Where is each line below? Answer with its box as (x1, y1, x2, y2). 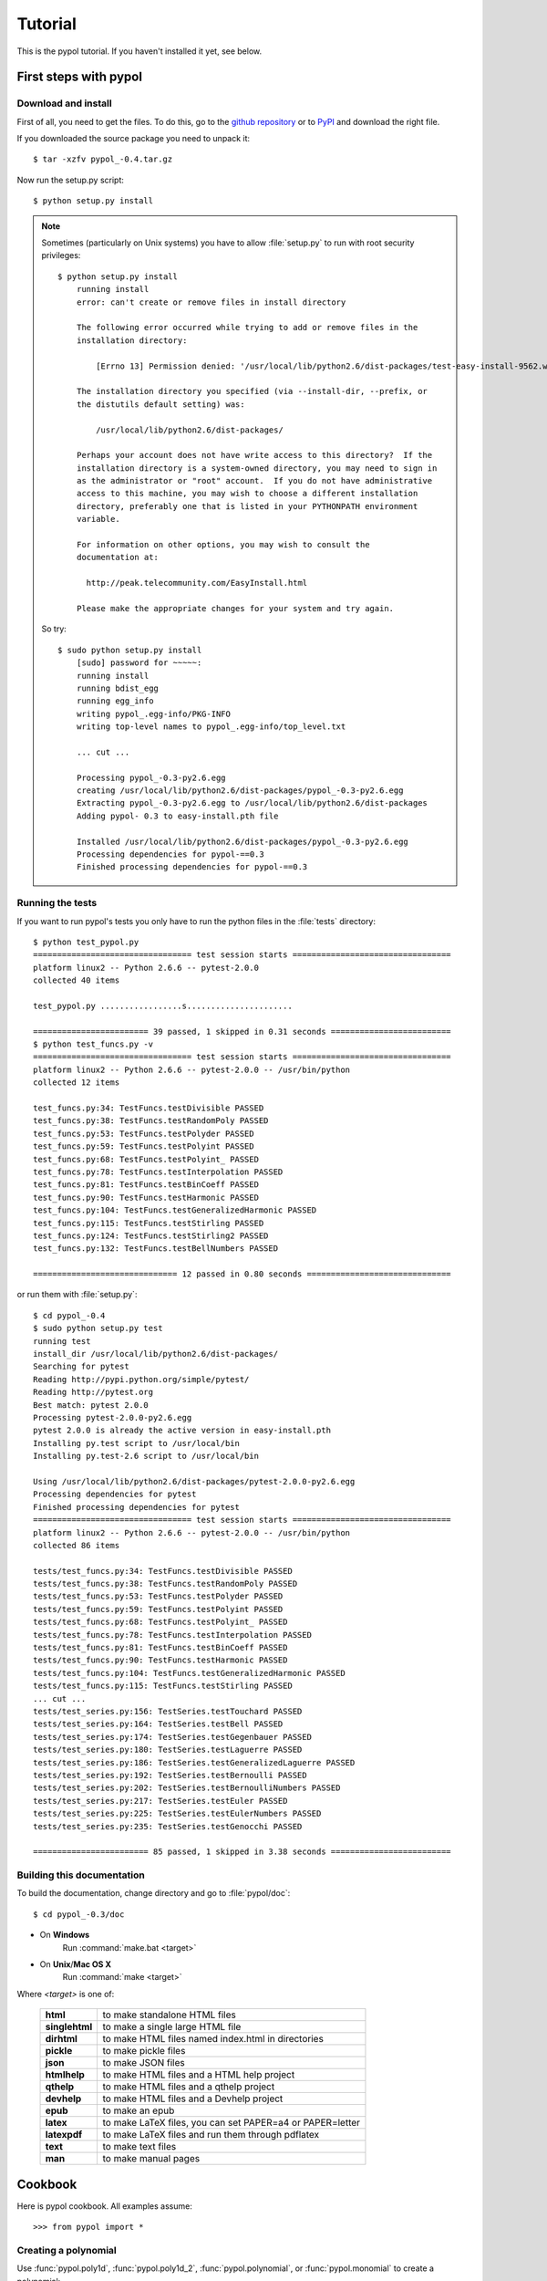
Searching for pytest (33, 1361, 129, 1372)
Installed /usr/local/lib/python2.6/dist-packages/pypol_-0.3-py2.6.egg (76, 836, 409, 847)
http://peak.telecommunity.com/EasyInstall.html (86, 578, 308, 588)
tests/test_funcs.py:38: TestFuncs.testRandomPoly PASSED (33, 1578, 298, 1589)
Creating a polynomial (16, 2244, 118, 2256)
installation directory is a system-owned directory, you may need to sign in (76, 463, 438, 474)
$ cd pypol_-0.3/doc (33, 1909, 125, 1920)
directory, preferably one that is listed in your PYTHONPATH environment (76, 501, 418, 511)
